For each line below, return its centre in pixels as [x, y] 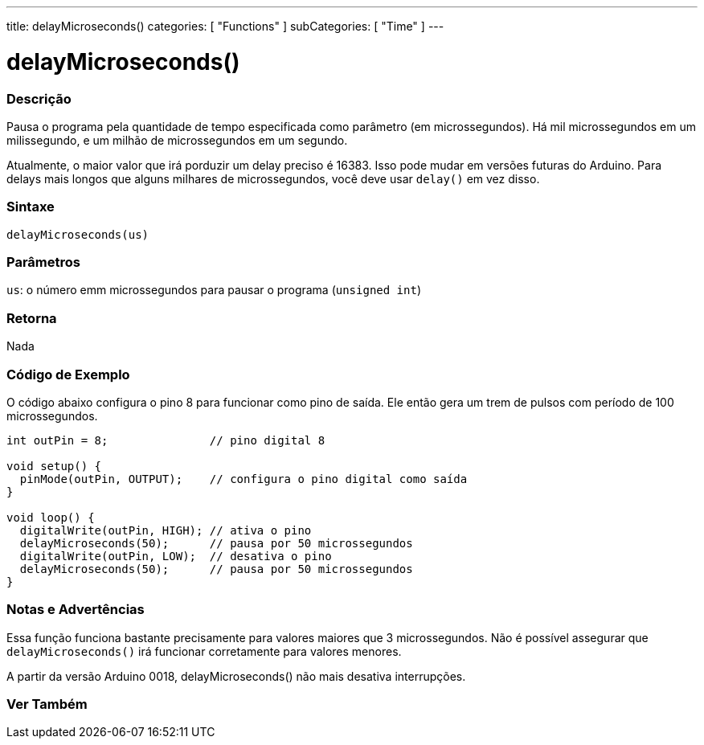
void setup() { [54, 466]
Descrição [39, 98]
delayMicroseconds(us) [78, 234]
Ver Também [47, 704]
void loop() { [51, 517]
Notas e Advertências [76, 610]
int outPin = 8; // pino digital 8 [166, 440]
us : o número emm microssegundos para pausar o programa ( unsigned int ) [214, 290]
